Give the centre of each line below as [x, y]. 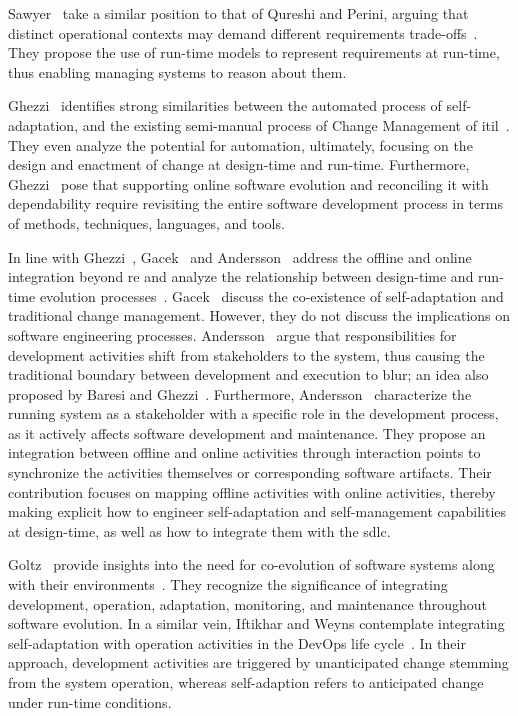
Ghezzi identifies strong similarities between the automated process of [225, 105]
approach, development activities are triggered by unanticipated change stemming [258, 662]
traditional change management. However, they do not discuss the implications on [259, 315]
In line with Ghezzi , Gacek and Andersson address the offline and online [240, 256]
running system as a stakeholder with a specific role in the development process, [253, 413]
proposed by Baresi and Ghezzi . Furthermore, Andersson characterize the [240, 393]
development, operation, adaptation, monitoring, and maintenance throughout [247, 603]
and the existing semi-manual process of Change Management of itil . [296, 124]
